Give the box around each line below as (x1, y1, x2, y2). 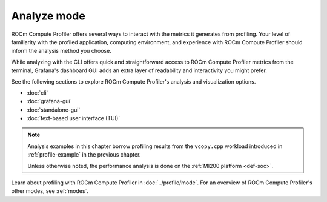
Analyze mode (11, 9, 86, 22)
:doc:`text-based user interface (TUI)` (26, 115, 121, 122)
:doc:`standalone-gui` (26, 106, 81, 113)
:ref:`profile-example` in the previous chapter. (27, 151, 141, 158)
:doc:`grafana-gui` (26, 98, 72, 105)
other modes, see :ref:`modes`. (11, 187, 89, 195)
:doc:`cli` (26, 89, 48, 96)
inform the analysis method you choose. (11, 47, 111, 55)
